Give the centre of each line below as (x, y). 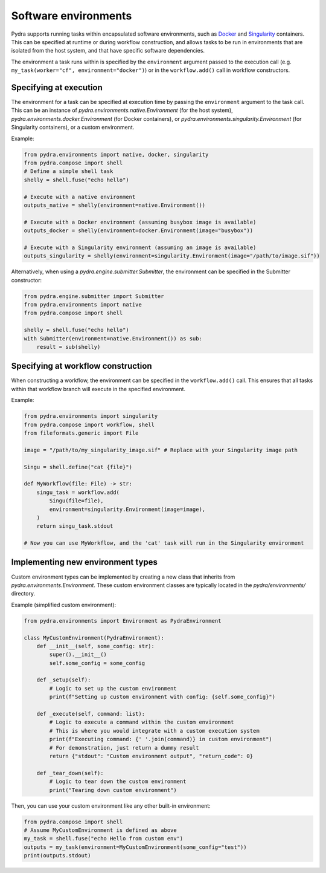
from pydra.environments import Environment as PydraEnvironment (123, 621)
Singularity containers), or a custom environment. (73, 128)
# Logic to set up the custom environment (113, 688)
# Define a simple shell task (69, 171)
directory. (23, 594)
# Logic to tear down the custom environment (118, 782)
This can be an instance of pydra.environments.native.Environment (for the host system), (122, 110)
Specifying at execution (57, 87)
